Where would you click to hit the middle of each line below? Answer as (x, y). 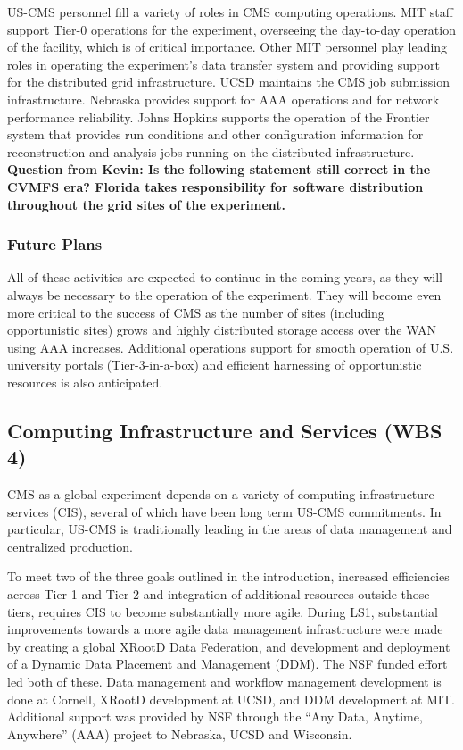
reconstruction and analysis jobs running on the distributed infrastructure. (211, 151)
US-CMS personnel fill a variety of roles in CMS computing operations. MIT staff (230, 12)
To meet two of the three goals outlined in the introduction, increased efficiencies (228, 576)
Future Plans (55, 244)
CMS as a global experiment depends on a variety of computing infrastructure (221, 494)
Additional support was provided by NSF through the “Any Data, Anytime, (215, 717)
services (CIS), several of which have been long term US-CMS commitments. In (224, 511)
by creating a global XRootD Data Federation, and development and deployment (229, 646)
